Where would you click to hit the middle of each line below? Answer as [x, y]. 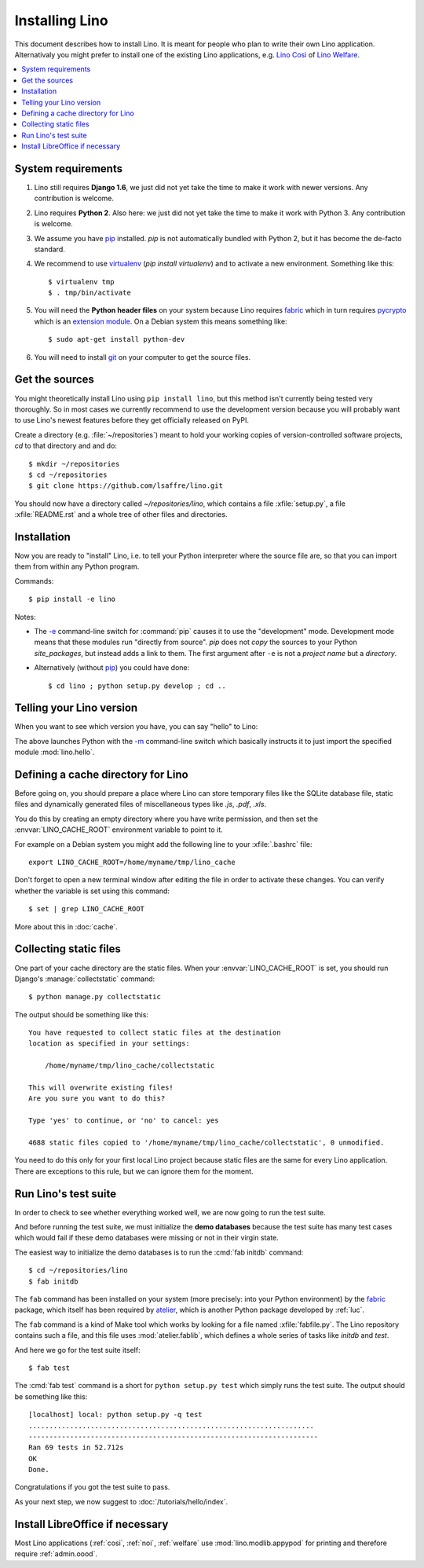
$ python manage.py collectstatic [95, 997]
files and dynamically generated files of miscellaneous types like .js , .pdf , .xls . [141, 804]
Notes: [25, 617]
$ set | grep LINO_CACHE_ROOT [87, 909]
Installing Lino [62, 20]
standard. [50, 249]
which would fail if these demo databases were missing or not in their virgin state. [146, 1238]
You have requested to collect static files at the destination [155, 1033]
